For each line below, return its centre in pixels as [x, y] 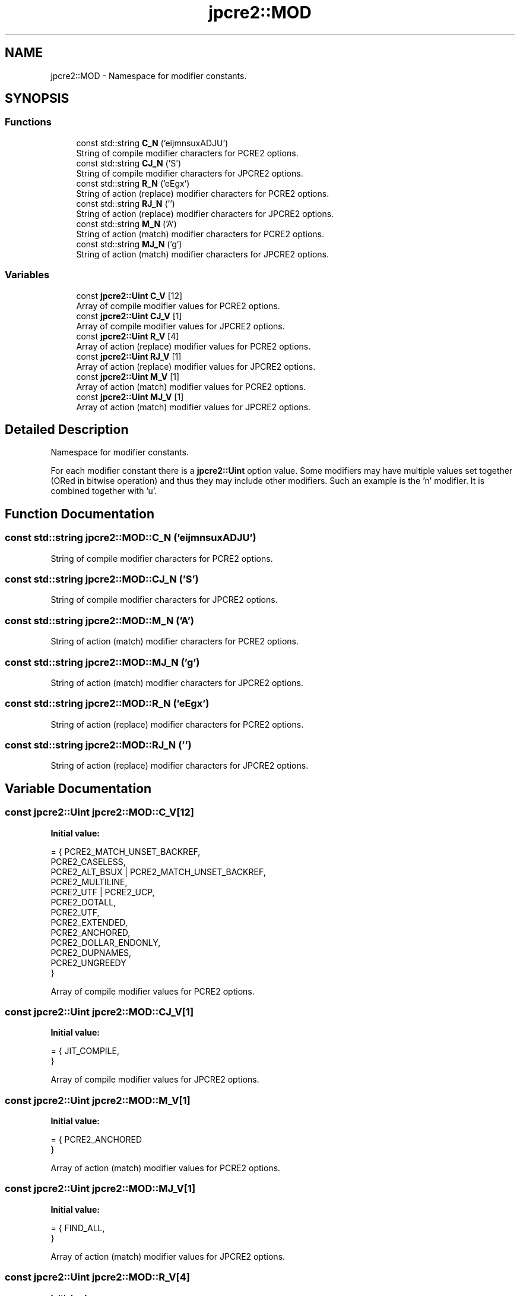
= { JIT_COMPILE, [85, 1051]
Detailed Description [67, 429]
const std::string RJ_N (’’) [126, 203]
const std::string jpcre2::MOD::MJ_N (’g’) [102, 662]
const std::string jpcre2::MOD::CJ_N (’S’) [102, 579]
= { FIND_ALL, [78, 1228]
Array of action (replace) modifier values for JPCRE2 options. [196, 366]
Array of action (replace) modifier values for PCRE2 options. [194, 346]
